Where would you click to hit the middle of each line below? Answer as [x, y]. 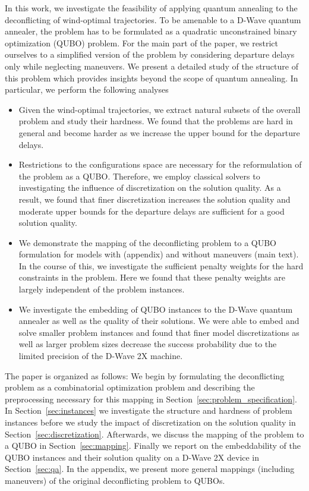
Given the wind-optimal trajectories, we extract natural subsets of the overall [160, 109]
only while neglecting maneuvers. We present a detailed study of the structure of [152, 66]
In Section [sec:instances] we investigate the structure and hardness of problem [149, 410]
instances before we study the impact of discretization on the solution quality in [150, 422]
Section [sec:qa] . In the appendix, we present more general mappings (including [150, 469]
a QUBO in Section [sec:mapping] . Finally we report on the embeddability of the [153, 446]
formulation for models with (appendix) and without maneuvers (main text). [159, 254]
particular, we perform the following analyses [87, 89]
